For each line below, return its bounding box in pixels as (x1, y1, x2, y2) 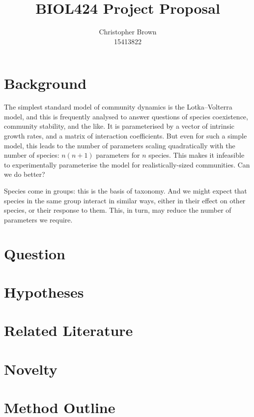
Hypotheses (4, 281, 84, 302)
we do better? (4, 169, 45, 179)
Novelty (4, 359, 57, 379)
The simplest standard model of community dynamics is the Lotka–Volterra (4, 102, 232, 112)
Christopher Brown (99, 27, 157, 37)
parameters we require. (4, 214, 73, 224)
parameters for (96, 150, 140, 160)
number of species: (4, 150, 59, 160)
